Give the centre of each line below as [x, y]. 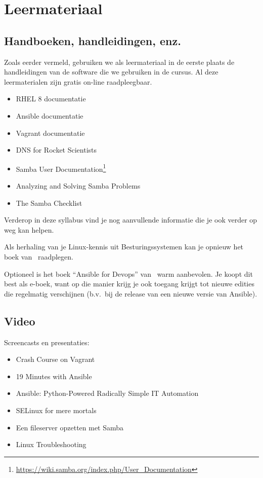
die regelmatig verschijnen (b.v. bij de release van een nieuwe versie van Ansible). [131, 293]
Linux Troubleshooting [51, 444]
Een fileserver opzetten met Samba [70, 427]
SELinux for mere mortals [56, 410]
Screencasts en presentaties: [47, 342]
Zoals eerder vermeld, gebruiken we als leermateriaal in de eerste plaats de [119, 62]
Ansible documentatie [50, 115]
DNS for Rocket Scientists [56, 150]
